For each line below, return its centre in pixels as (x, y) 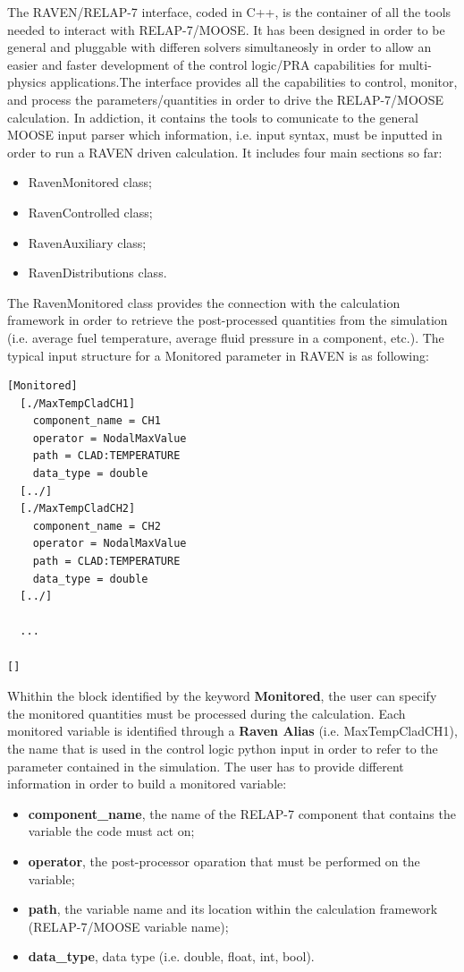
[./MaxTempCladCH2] (78, 509)
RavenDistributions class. (97, 273)
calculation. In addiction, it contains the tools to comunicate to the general (213, 117)
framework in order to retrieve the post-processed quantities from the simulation (228, 320)
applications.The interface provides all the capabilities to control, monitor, (254, 82)
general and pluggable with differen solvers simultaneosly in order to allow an (219, 47)
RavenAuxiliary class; (87, 242)
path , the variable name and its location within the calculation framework (233, 909)
